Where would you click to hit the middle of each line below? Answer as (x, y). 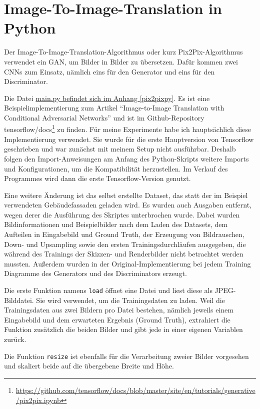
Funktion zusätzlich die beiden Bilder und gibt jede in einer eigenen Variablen (123, 329)
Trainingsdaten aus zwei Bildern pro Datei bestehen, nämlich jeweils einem (119, 310)
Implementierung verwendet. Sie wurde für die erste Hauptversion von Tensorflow (129, 139)
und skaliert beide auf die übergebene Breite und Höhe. (89, 366)
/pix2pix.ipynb (38, 400)
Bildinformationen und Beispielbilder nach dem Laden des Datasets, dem (116, 224)
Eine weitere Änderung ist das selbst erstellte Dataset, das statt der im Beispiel (126, 195)
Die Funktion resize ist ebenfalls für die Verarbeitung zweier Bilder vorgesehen (126, 356)
